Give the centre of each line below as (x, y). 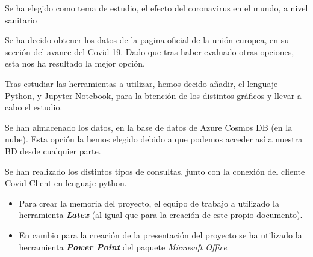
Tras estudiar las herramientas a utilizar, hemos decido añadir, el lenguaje (141, 83)
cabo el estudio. (34, 107)
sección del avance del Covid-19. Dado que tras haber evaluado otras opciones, (150, 51)
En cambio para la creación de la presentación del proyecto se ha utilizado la (160, 234)
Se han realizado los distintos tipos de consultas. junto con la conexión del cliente (155, 171)
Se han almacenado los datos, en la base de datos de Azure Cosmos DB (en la (149, 127)
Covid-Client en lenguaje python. (66, 183)
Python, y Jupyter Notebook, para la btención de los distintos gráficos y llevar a (153, 95)
